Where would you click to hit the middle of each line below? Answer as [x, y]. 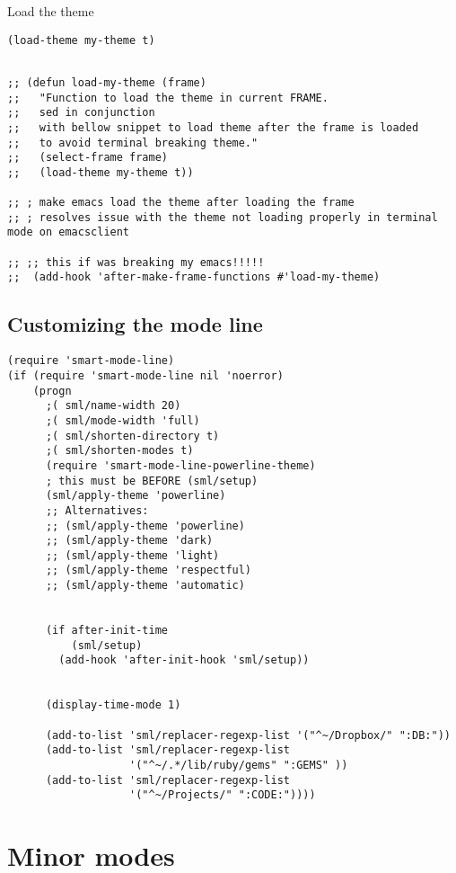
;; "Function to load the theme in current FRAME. [168, 98]
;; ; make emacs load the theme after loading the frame [181, 203]
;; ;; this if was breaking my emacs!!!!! [136, 262]
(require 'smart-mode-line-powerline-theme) [180, 465]
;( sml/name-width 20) [113, 406]
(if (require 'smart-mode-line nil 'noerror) [145, 375]
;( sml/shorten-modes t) [119, 451]
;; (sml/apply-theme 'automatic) [145, 586]
